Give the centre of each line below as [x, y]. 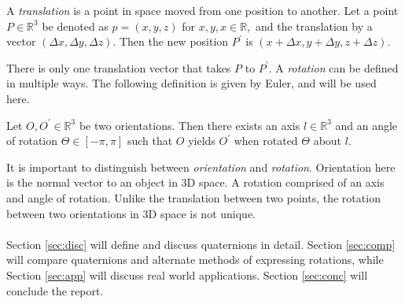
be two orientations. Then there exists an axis [190, 125]
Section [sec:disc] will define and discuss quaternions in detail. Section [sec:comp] [201, 244]
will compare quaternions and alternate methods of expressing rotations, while [195, 260]
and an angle [366, 125]
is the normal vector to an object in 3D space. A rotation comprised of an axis [195, 182]
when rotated [266, 141]
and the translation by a [314, 26]
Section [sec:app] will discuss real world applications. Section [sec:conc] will [187, 274]
